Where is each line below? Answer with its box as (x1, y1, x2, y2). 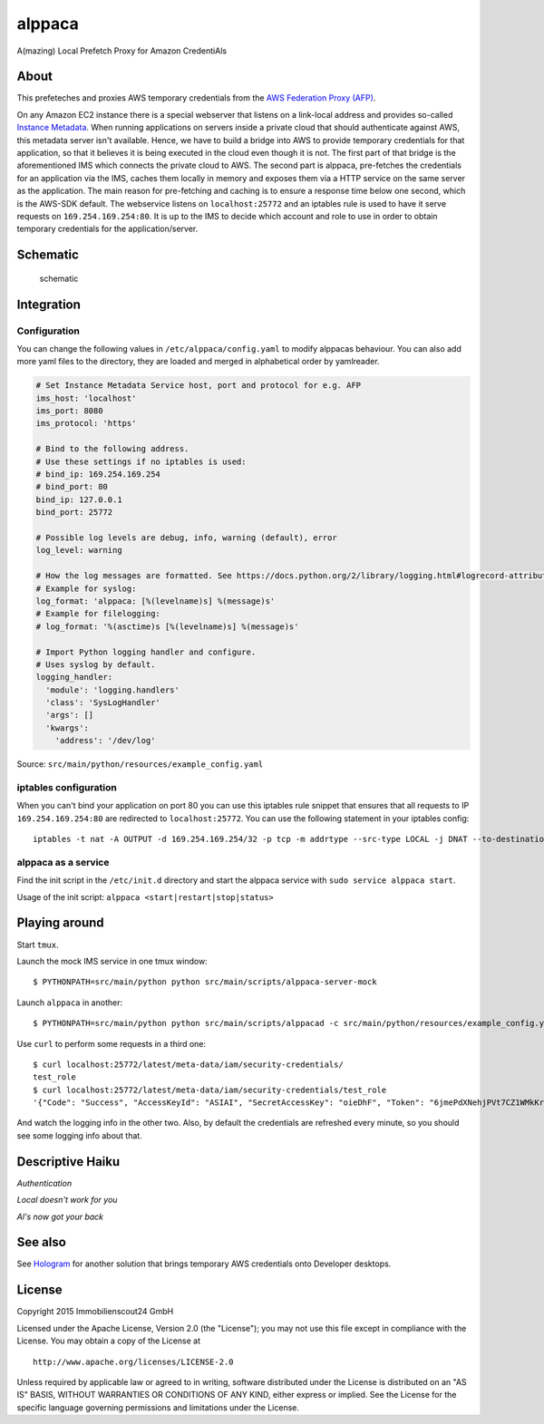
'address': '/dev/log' (54, 735, 156, 746)
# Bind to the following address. (35, 444, 189, 454)
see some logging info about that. (16, 1129, 142, 1141)
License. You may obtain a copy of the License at (16, 1335, 201, 1346)
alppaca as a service (16, 856, 110, 868)
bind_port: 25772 (35, 508, 113, 518)
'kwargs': (45, 722, 90, 733)
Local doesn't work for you (16, 1195, 118, 1206)
